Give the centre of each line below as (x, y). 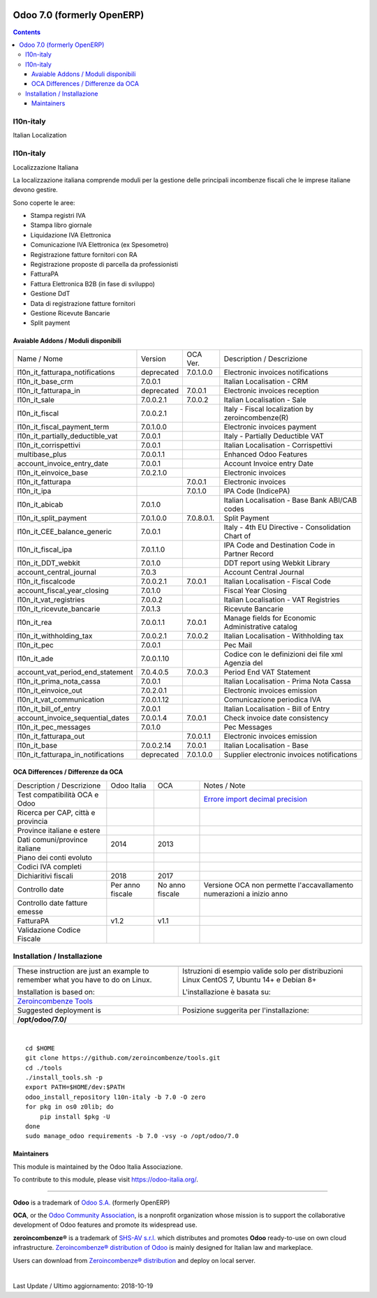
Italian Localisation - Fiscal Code (278, 581)
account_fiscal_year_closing (63, 590)
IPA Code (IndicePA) (257, 491)
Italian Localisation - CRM (266, 381)
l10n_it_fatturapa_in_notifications (71, 754)
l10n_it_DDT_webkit (49, 563)
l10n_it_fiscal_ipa (45, 550)
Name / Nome (40, 358)
